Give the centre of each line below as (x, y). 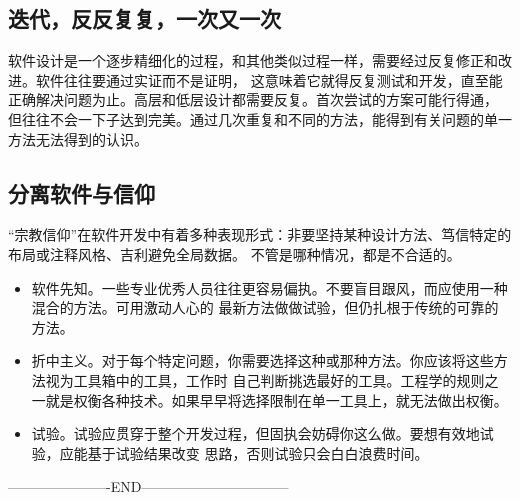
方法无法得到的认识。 (78, 138)
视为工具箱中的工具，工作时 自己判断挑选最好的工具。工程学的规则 (265, 379)
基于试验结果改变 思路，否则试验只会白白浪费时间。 (258, 452)
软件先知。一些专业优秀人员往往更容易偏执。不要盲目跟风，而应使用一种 (269, 287)
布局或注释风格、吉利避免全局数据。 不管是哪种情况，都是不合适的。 (234, 253)
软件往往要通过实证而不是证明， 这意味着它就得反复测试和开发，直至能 (269, 79)
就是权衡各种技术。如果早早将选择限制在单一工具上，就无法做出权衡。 (276, 399)
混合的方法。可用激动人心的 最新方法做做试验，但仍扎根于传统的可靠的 (265, 307)
